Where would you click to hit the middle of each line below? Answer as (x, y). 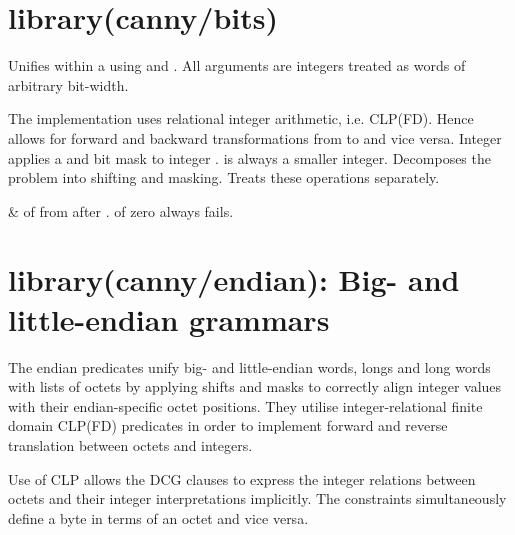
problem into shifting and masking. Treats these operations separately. (224, 177)
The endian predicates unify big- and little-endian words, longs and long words (249, 366)
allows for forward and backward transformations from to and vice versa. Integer (255, 137)
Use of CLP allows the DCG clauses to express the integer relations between (242, 478)
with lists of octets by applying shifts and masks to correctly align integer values (255, 386)
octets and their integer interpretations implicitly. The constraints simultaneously (257, 498)
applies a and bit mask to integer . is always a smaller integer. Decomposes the (249, 157)
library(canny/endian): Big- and (234, 279)
